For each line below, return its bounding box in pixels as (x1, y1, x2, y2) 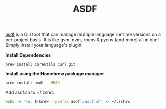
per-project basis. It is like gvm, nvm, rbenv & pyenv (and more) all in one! (5, 37, 159, 43)
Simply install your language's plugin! (5, 42, 84, 48)
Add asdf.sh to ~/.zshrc (5, 89, 54, 96)
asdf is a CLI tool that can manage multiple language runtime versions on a (5, 31, 161, 38)
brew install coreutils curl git (5, 62, 76, 67)
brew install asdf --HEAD (5, 80, 60, 86)
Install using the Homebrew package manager (5, 71, 104, 77)
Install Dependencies (5, 52, 51, 58)
